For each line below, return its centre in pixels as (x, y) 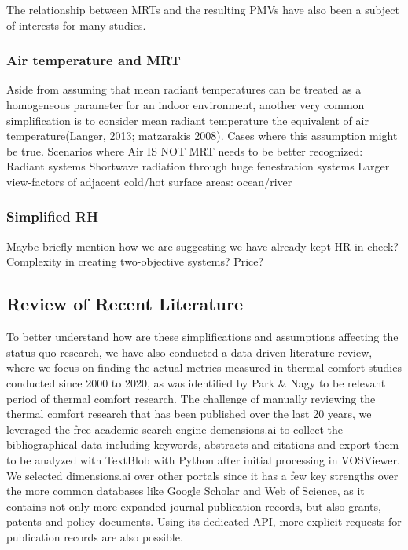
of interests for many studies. (76, 25)
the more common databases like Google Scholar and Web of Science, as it (186, 491)
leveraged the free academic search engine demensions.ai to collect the (175, 429)
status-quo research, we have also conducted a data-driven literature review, (189, 352)
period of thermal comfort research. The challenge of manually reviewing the (191, 398)
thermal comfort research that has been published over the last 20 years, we (189, 414)
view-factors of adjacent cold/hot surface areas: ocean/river (149, 181)
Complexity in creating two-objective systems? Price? (135, 261)
